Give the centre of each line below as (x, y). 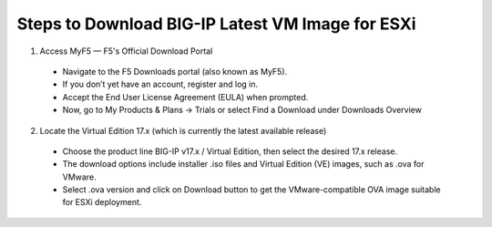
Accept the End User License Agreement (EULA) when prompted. (185, 97)
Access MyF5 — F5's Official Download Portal (126, 51)
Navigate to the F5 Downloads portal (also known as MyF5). (175, 71)
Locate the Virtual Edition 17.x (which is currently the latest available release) (183, 130)
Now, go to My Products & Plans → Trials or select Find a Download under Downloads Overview (242, 110)
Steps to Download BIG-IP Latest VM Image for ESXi (216, 24)
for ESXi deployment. (102, 202)
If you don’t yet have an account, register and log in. (160, 84)
